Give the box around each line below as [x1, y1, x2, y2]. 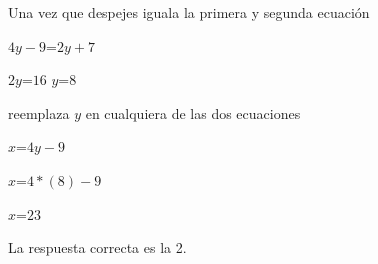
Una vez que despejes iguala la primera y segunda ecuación [8, 2, 370, 22]
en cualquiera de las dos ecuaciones [85, 102, 301, 123]
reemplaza [8, 102, 70, 123]
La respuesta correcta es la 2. [8, 237, 187, 258]
